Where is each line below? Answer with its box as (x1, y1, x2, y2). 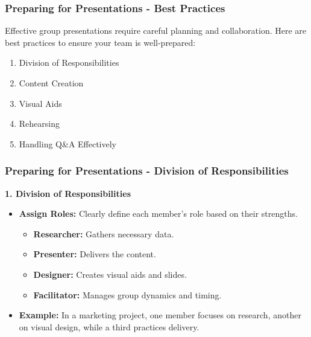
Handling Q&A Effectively (19, 137, 117, 150)
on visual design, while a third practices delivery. (19, 320, 199, 333)
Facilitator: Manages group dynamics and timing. (33, 288, 222, 301)
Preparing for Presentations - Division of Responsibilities (5, 163, 289, 178)
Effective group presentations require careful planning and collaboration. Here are (5, 24, 307, 37)
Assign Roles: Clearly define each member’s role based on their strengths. (19, 207, 298, 220)
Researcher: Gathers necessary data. (33, 227, 174, 240)
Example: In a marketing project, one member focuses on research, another (19, 309, 301, 321)
